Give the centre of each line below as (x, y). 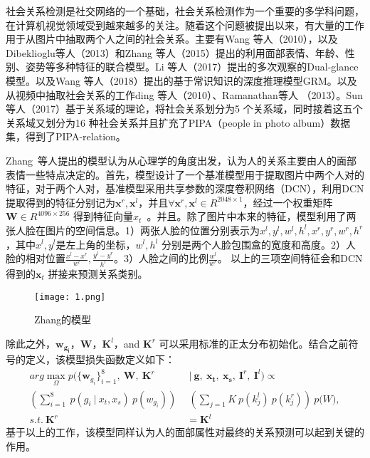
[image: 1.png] (70, 297)
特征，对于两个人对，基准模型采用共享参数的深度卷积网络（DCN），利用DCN (185, 188)
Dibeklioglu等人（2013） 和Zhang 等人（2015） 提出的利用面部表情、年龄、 (175, 52)
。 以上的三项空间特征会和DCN (290, 258)
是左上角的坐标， (96, 244)
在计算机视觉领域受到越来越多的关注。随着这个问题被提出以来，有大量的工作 (185, 25)
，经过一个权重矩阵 (288, 202)
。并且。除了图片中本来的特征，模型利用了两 (252, 216)
